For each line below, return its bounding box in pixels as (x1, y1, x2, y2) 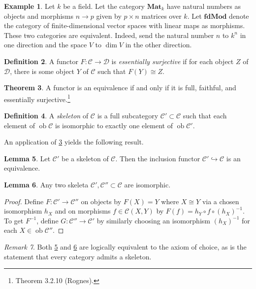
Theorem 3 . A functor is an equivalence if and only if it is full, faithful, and (4, 82, 236, 93)
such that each (183, 110, 227, 120)
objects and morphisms (4, 10, 74, 21)
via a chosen (202, 196, 239, 206)
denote (229, 10, 249, 21)
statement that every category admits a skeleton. (4, 251, 152, 261)
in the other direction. (125, 39, 192, 50)
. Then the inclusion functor (115, 153, 200, 163)
